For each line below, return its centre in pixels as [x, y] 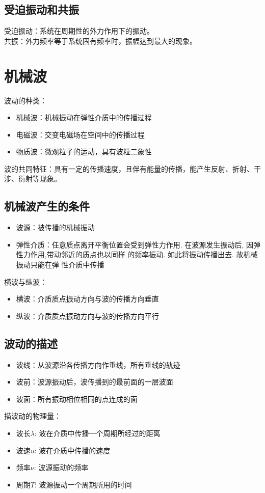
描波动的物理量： [33, 416]
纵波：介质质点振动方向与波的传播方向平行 [87, 316]
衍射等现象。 [39, 179]
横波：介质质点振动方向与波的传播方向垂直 [87, 299]
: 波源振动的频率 [61, 467]
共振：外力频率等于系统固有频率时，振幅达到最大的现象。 [100, 40]
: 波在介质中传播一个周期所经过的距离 [97, 433]
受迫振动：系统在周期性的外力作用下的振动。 [79, 31]
